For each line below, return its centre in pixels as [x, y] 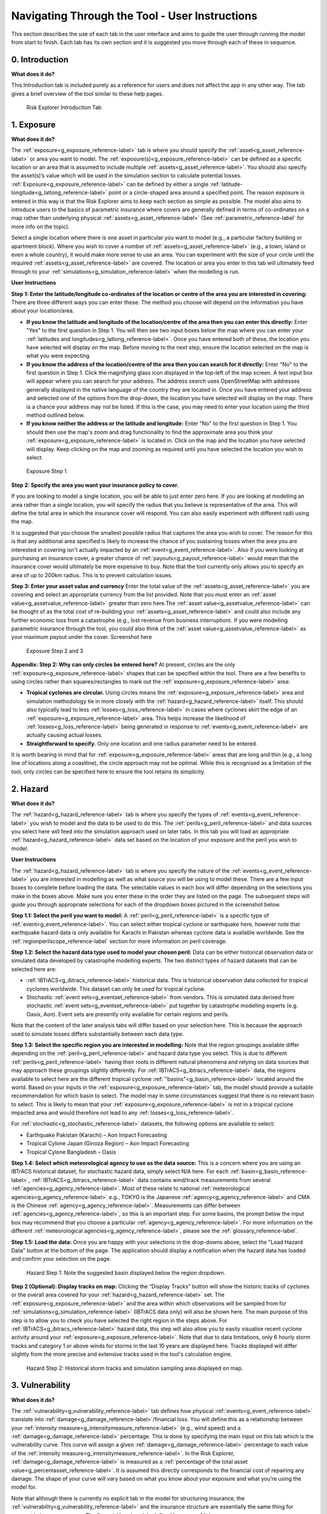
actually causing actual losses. [64, 735]
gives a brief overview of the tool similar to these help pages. [87, 93]
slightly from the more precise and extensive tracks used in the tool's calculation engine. [122, 1354]
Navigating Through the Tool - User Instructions [134, 16]
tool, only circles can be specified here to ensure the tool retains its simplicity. [108, 772]
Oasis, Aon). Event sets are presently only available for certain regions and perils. [128, 1014]
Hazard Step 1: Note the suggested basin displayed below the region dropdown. [126, 1272]
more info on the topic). [40, 226]
